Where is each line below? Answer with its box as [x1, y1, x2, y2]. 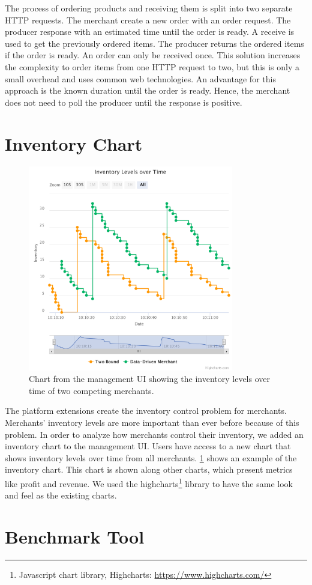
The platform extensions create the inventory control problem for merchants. [5, 404, 287, 417]
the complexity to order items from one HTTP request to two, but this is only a [5, 60, 300, 73]
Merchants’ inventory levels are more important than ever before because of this [5, 416, 299, 429]
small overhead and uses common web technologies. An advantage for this [5, 72, 276, 85]
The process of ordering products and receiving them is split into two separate [5, 2, 293, 14]
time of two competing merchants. [29, 384, 154, 396]
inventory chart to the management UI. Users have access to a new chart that [5, 440, 291, 452]
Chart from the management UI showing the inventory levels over [29, 372, 270, 385]
